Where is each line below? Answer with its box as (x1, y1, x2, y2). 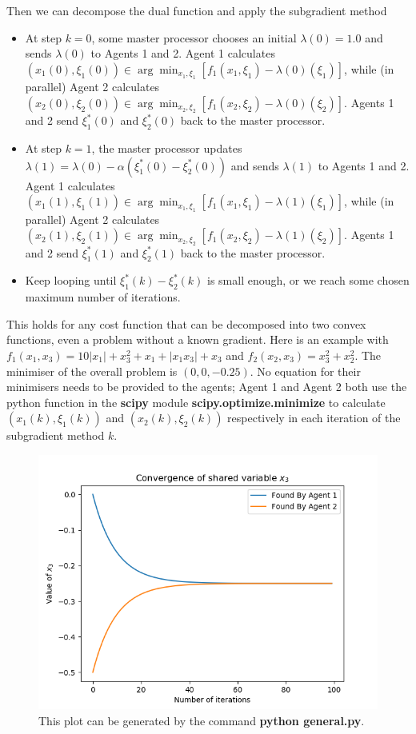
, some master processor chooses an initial (91, 29, 297, 46)
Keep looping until (25, 272, 117, 289)
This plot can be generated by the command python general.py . (38, 712, 365, 728)
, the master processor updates (91, 139, 242, 156)
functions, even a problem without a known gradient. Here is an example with (6, 331, 389, 348)
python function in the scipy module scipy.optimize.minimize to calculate (6, 393, 386, 410)
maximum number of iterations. (25, 289, 181, 305)
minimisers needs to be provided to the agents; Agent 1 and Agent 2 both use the (6, 378, 407, 395)
